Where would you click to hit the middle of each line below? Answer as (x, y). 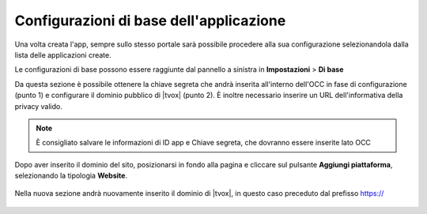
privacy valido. (39, 106)
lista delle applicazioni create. (63, 54)
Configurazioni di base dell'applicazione (150, 21)
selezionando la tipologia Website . (71, 176)
